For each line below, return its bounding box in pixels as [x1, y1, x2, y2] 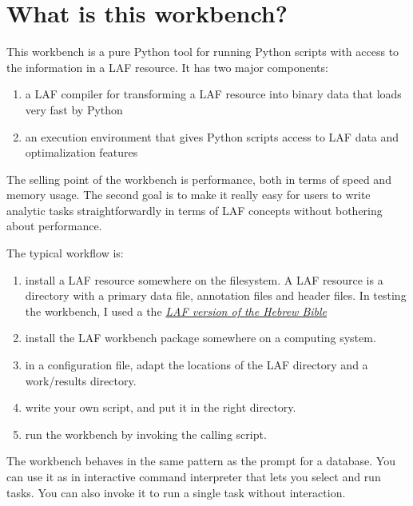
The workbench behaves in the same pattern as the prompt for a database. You [6, 452, 395, 469]
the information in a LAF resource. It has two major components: [6, 58, 328, 75]
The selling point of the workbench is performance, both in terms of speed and [6, 170, 391, 187]
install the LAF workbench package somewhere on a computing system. [25, 329, 376, 346]
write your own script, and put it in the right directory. [25, 399, 296, 416]
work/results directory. [25, 372, 137, 388]
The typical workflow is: [6, 245, 124, 261]
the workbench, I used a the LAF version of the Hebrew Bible [25, 302, 328, 319]
